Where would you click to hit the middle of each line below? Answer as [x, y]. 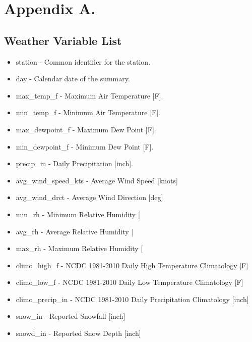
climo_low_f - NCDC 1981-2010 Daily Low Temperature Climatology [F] [130, 282]
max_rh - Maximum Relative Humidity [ [79, 248]
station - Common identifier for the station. [83, 61]
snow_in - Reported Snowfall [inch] [71, 316]
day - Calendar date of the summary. [73, 79]
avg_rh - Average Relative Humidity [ [75, 231]
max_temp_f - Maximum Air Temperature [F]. [89, 95]
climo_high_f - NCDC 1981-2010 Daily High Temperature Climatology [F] [132, 265]
